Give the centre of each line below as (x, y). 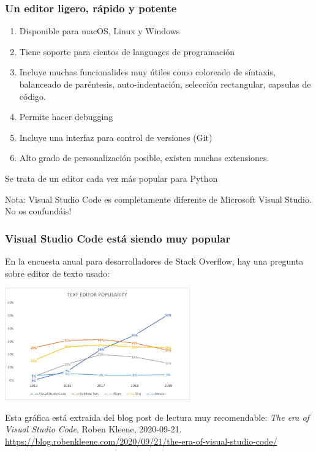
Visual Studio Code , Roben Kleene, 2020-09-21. (93, 429)
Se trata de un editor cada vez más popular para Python (111, 178)
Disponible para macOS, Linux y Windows (100, 31)
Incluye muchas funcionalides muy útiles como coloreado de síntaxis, (147, 72)
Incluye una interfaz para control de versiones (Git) (116, 137)
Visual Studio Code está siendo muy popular (118, 238)
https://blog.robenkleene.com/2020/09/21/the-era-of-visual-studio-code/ (141, 441)
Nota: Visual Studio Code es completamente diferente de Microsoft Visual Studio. (158, 199)
